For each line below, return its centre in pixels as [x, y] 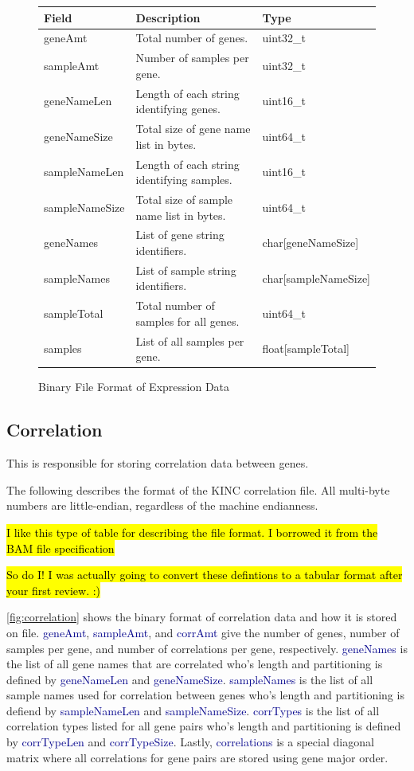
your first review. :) [54, 590]
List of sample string [186, 270]
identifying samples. [184, 180]
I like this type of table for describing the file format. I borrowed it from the [192, 532]
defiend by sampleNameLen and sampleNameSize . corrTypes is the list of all [193, 710]
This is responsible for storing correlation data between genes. [158, 463]
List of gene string [180, 235]
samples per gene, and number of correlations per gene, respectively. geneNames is [207, 648]
